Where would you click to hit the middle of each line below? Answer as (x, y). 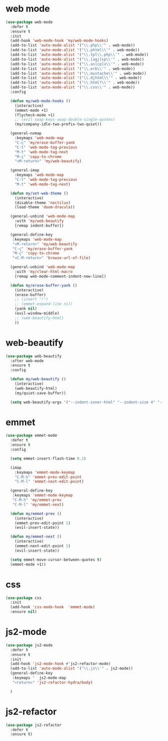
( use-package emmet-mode (31, 436)
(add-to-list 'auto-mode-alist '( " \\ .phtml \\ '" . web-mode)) (75, 50)
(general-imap (25, 170)
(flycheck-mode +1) (35, 115)
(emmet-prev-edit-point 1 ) (43, 523)
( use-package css (24, 598)
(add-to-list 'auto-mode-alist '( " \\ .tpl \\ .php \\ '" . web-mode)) (80, 55)
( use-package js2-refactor (34, 725)
